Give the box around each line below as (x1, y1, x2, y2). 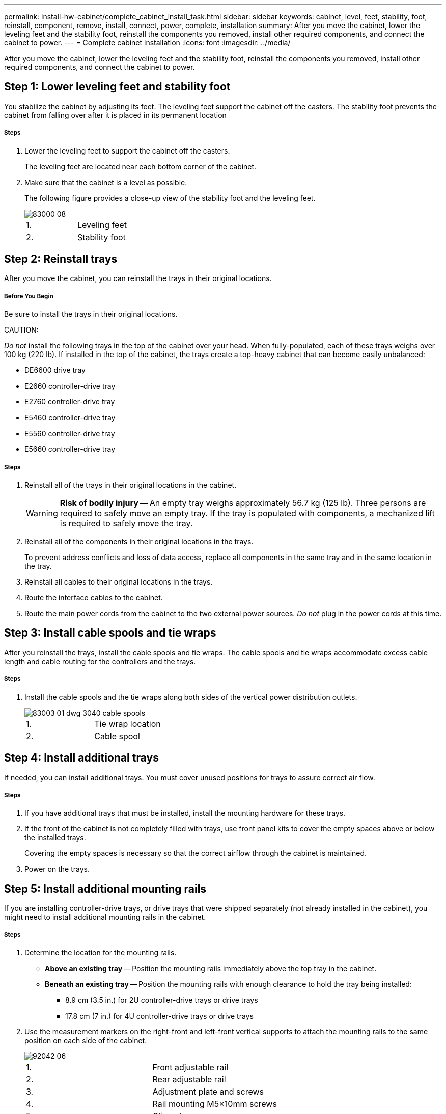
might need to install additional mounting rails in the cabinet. (4, 913, 206, 922)
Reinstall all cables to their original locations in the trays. (24, 577, 213, 587)
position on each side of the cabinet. (24, 1035, 147, 1045)
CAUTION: (4, 325, 39, 335)
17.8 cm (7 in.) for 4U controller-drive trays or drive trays (65, 1011, 254, 1020)
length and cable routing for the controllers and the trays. (4, 656, 196, 666)
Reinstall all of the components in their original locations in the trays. (24, 537, 254, 546)
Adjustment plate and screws (152, 1086, 264, 1097)
